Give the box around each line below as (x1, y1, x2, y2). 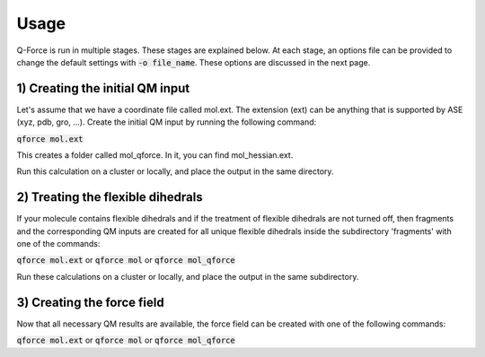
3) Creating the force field (16, 294, 165, 309)
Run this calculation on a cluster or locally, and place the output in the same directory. (16, 166, 334, 177)
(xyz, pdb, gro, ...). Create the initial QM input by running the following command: (16, 117, 317, 127)
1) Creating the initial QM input (16, 81, 190, 96)
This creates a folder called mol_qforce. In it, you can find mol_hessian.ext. (16, 150, 294, 161)
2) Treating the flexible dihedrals (16, 189, 203, 205)
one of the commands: (16, 239, 101, 249)
